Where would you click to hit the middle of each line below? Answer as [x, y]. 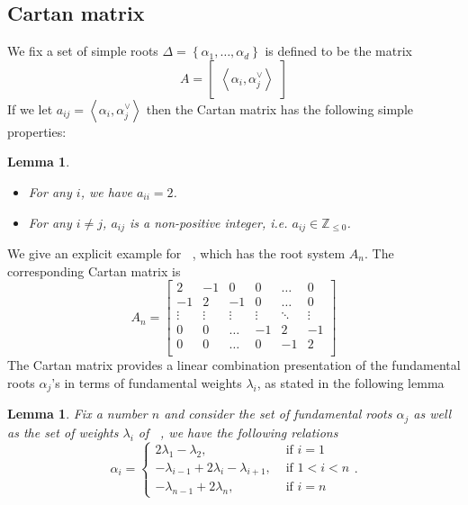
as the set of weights [63, 432]
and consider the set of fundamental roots [278, 414]
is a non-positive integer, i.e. [209, 222]
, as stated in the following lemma [351, 383]
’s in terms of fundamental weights [147, 383]
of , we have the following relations [238, 432]
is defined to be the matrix [338, 51]
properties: [37, 131]
